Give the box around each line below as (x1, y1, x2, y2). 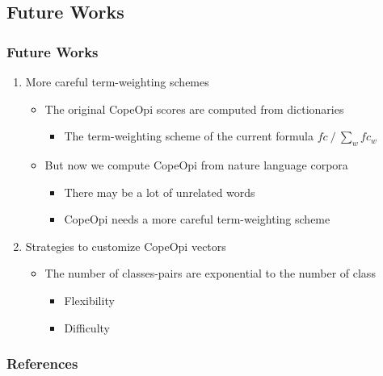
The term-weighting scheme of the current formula (64, 127, 314, 144)
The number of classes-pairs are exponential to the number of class (44, 265, 376, 282)
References (6, 353, 78, 374)
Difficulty (64, 319, 110, 336)
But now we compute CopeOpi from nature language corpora (44, 156, 348, 173)
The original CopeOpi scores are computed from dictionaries (44, 100, 344, 117)
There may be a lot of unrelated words (64, 183, 255, 200)
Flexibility (64, 291, 115, 308)
